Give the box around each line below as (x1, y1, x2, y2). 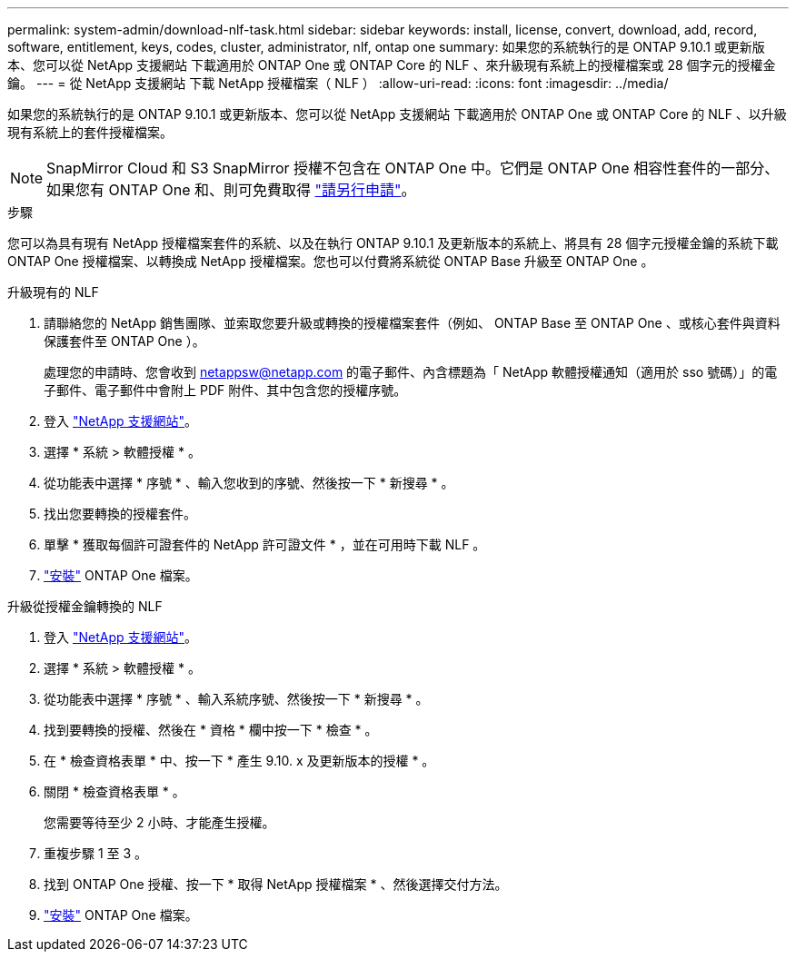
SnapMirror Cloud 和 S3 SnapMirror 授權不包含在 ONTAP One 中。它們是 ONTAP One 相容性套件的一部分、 (46, 159, 780, 177)
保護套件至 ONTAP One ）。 (44, 333, 205, 349)
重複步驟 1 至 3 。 (44, 845, 148, 861)
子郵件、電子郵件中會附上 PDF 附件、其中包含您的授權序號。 (44, 382, 407, 398)
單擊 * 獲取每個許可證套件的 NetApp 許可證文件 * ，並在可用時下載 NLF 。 (44, 537, 486, 552)
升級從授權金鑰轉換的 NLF (7, 598, 163, 614)
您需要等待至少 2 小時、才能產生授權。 (44, 815, 275, 830)
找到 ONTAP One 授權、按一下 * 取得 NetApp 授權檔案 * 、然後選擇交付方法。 (44, 876, 508, 892)
